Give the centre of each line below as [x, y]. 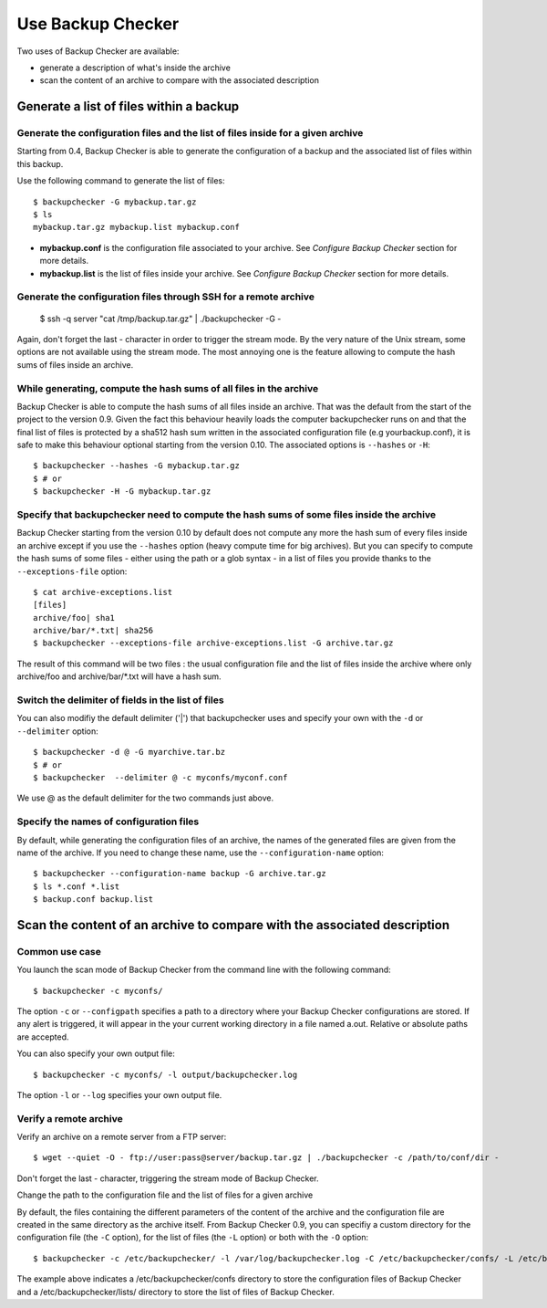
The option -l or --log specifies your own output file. [119, 1094]
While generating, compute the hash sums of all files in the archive [168, 388]
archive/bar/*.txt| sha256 [93, 631]
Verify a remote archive [70, 1118]
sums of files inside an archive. [75, 364]
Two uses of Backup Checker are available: [98, 51]
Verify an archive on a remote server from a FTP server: [122, 1137]
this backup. [40, 163]
